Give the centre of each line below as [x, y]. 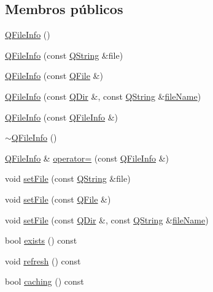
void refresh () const [43, 260]
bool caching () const [45, 281]
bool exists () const [41, 240]
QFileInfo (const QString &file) [64, 55]
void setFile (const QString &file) [68, 178]
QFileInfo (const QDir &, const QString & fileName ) [103, 96]
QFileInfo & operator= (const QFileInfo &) [87, 158]
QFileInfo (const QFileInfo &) [62, 117]
